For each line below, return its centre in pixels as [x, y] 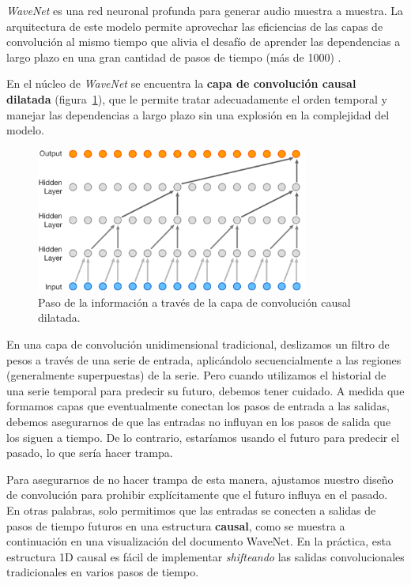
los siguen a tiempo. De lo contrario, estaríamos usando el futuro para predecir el [203, 437]
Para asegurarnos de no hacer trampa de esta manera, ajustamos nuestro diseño [200, 479]
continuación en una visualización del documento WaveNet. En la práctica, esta [199, 541]
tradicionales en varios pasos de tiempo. [103, 572]
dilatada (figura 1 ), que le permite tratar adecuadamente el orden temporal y [197, 98]
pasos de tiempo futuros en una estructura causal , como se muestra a [176, 525]
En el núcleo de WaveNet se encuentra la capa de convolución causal [181, 83]
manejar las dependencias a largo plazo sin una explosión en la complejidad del [198, 114]
